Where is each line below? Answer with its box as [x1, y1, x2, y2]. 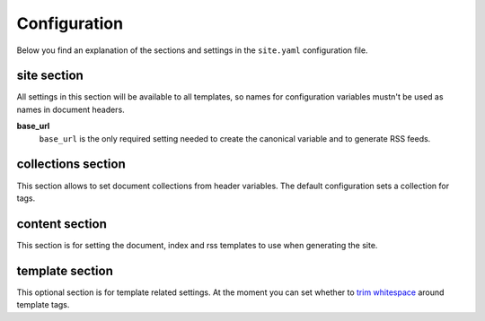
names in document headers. [16, 104, 125, 115]
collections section [16, 157, 126, 172]
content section [16, 216, 108, 231]
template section [16, 263, 114, 278]
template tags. [16, 299, 70, 310]
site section [16, 68, 84, 83]
